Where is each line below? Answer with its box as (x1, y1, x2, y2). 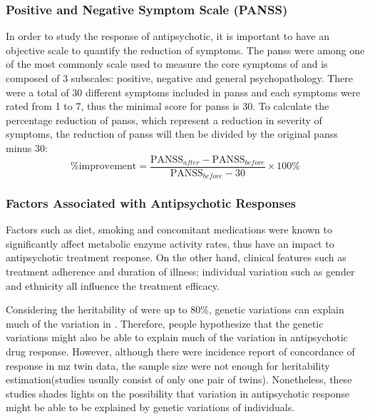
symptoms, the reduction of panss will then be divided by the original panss (6, 126, 338, 141)
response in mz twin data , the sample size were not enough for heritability (6, 358, 330, 373)
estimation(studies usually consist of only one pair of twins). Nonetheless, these (6, 372, 352, 387)
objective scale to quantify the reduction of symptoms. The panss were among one (6, 42, 365, 57)
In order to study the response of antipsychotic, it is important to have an (6, 29, 329, 44)
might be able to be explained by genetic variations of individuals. (6, 400, 295, 415)
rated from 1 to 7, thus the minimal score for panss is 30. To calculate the (6, 99, 329, 113)
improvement (78, 161, 137, 172)
